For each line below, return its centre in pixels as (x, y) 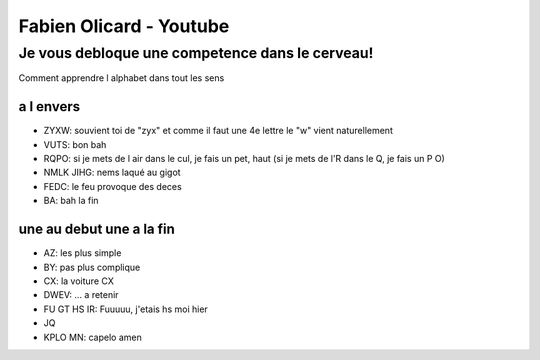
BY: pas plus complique (92, 267)
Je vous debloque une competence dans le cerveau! (196, 53)
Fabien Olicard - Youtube (124, 26)
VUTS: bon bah (75, 144)
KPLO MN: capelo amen (92, 337)
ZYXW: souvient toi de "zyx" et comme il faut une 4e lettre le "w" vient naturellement (218, 131)
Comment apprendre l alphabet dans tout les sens (121, 78)
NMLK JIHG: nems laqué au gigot (112, 172)
